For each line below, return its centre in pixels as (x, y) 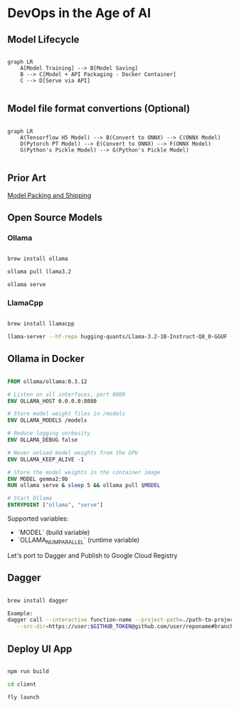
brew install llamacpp (41, 324)
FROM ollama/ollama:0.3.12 (47, 381)
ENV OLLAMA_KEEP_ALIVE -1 (46, 459)
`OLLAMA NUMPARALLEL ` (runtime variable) (79, 541)
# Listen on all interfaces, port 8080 (67, 394)
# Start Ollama (30, 499)
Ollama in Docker (46, 359)
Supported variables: (38, 519)
